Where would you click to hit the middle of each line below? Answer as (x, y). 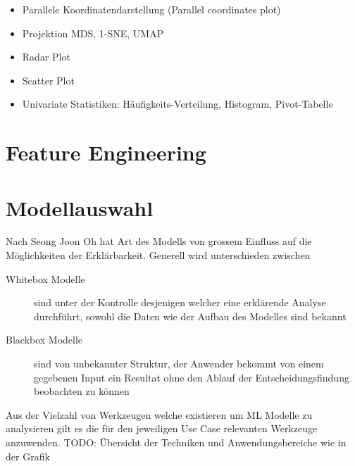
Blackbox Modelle (44, 340)
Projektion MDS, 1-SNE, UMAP (93, 33)
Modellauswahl (80, 207)
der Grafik (28, 456)
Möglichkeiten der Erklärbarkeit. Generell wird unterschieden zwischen (158, 255)
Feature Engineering (106, 152)
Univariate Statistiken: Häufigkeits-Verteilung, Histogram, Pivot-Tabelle (177, 104)
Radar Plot (46, 57)
